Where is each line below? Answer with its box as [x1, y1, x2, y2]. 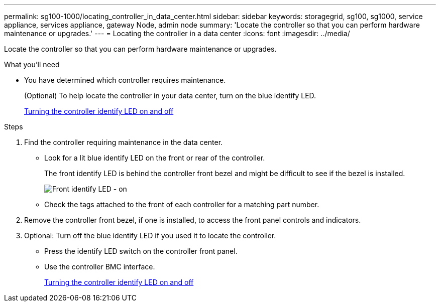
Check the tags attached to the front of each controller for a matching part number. [44, 200, 319, 209]
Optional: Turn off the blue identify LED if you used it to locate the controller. [24, 231, 276, 240]
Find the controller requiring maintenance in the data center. [24, 138, 223, 146]
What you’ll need [4, 60, 60, 69]
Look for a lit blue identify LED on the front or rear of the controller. [44, 154, 265, 162]
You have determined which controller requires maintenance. [24, 76, 226, 84]
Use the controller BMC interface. [44, 262, 155, 271]
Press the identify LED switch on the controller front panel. [44, 247, 238, 255]
